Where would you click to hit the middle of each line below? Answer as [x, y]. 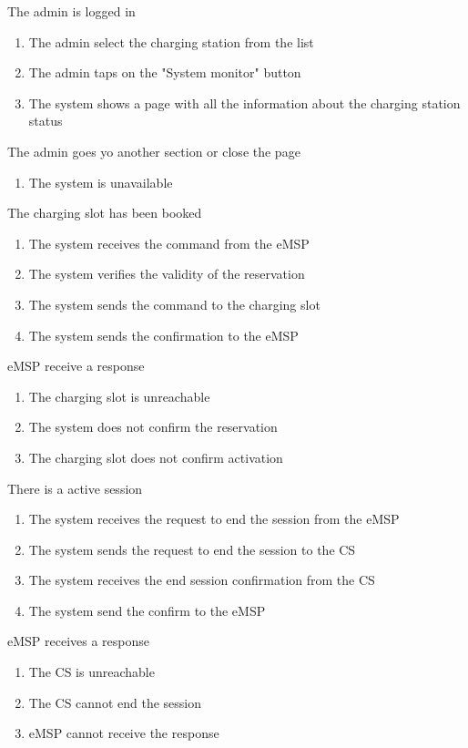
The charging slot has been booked [105, 213]
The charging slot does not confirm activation [156, 457]
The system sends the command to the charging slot [174, 304]
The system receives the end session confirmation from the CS [202, 580]
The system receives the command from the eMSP [169, 243]
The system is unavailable [101, 182]
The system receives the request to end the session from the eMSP [214, 519]
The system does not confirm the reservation [153, 427]
